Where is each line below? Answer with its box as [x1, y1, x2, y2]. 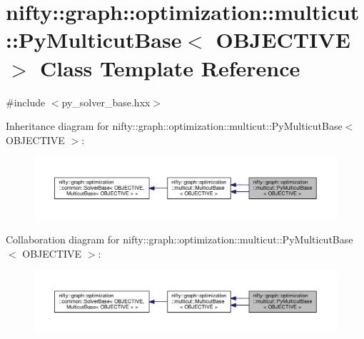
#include [6, 94, 46, 109]
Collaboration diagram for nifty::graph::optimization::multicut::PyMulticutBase [6, 232, 353, 247]
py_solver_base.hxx [61, 94, 151, 109]
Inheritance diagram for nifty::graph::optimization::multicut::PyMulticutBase [6, 118, 343, 133]
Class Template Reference [40, 53, 300, 82]
